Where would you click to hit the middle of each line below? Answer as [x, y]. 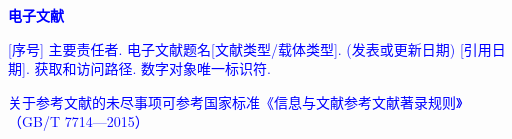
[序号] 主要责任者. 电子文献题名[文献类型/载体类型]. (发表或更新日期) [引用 [250, 48]
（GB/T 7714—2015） [78, 121]
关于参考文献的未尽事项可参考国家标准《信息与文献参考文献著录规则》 [235, 101]
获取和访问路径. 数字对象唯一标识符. [152, 68]
